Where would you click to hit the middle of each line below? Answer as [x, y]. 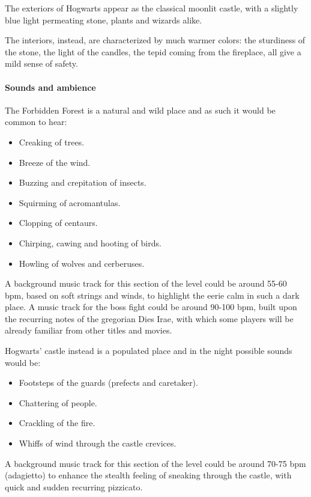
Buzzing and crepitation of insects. [83, 182]
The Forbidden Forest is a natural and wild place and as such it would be [140, 110]
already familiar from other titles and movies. [89, 330]
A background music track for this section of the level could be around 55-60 [146, 283]
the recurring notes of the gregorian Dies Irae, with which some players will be [149, 318]
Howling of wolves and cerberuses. [82, 263]
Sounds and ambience [50, 87]
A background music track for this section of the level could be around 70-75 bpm [155, 463]
